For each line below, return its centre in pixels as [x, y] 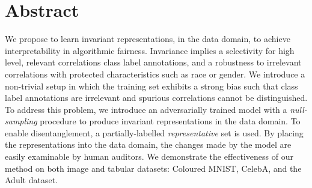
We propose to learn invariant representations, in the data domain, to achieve [148, 39]
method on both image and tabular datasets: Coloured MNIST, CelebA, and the [153, 168]
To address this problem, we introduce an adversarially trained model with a [146, 109]
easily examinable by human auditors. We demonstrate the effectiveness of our [149, 156]
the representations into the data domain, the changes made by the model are [148, 144]
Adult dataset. [31, 180]
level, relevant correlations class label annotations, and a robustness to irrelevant [153, 62]
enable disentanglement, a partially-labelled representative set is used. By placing [154, 132]
